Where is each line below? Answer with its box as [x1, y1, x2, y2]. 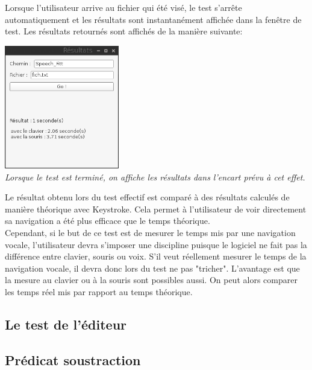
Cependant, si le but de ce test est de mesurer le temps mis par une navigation [5, 226, 296, 239]
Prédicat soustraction [5, 350, 141, 369]
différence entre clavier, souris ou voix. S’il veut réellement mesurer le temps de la [5, 250, 307, 263]
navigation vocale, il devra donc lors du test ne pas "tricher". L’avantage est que [5, 261, 300, 274]
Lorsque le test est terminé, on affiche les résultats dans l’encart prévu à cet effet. [5, 170, 305, 183]
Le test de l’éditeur [5, 314, 126, 333]
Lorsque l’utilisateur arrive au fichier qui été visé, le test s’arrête [5, 1, 242, 13]
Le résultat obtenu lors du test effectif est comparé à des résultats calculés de [5, 191, 290, 203]
